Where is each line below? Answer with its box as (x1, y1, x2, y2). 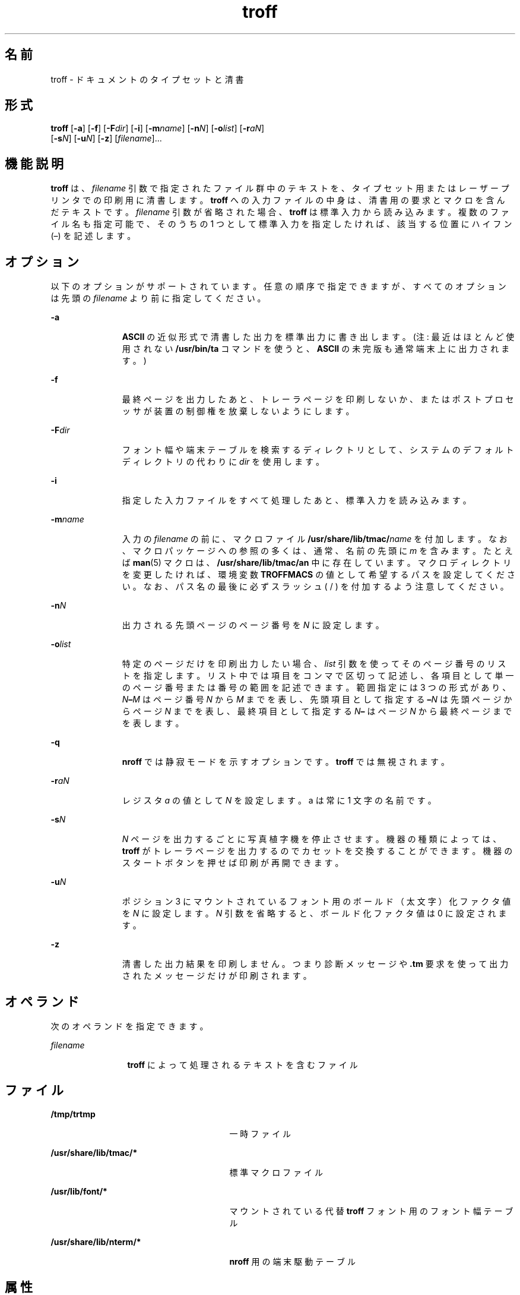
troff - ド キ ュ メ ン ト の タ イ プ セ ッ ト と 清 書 (50, 74, 244, 84)
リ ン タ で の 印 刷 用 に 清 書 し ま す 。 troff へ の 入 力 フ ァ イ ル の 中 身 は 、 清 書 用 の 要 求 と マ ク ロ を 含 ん (50, 195, 505, 206)
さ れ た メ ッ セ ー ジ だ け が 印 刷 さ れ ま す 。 (122, 971, 312, 981)
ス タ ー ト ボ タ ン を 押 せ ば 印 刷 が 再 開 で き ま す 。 (122, 858, 344, 868)
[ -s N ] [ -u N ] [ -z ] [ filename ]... (50, 133, 162, 144)
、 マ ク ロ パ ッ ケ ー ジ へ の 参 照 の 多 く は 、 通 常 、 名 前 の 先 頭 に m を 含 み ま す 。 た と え (122, 546, 513, 556)
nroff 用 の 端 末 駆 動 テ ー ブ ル (229, 1256, 356, 1266)
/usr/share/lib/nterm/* (50, 1236, 141, 1247)
